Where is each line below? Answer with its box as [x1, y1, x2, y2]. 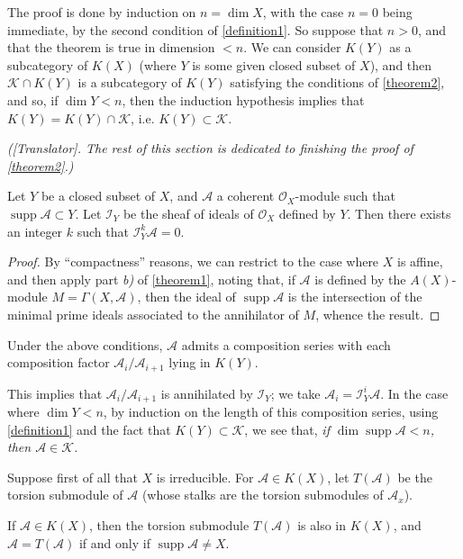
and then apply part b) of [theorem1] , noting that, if [7, 269, 295, 288]
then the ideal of [145, 287, 236, 306]
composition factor [7, 353, 110, 372]
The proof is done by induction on [7, 3, 196, 21]
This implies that [7, 383, 103, 402]
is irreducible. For [156, 467, 254, 486]
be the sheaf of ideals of [123, 203, 254, 222]
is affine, [397, 252, 443, 271]
